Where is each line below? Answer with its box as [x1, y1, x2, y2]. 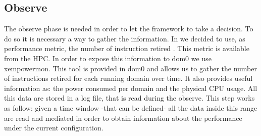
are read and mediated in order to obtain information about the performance [4, 112, 242, 123]
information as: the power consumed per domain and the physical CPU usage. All [4, 82, 257, 93]
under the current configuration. [4, 122, 103, 133]
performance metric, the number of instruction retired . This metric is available [4, 43, 249, 54]
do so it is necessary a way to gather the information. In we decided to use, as [4, 33, 245, 43]
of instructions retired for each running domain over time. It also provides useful [4, 73, 253, 83]
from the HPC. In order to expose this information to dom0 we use [4, 53, 212, 63]
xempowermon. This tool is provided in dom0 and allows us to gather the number [4, 63, 257, 73]
